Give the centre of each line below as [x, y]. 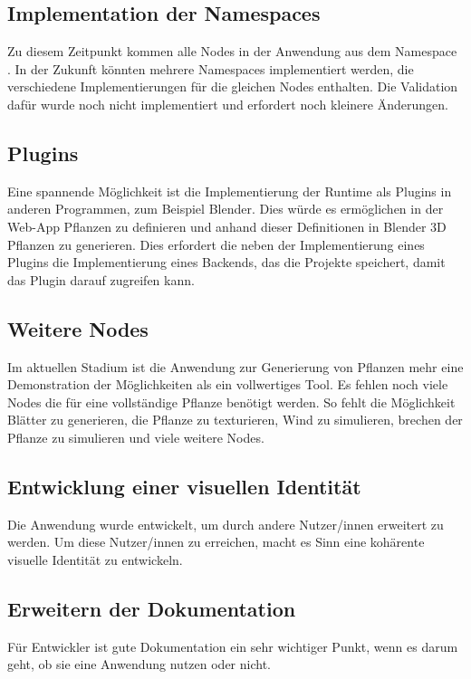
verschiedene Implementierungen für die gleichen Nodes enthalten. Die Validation [233, 86]
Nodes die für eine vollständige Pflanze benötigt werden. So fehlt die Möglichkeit [231, 402]
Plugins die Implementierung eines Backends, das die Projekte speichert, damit [226, 262]
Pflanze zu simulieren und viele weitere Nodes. [136, 437]
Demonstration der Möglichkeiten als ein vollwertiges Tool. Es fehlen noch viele [228, 384]
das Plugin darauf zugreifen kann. [101, 279]
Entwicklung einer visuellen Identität [184, 486]
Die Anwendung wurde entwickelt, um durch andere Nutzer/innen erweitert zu [226, 524]
